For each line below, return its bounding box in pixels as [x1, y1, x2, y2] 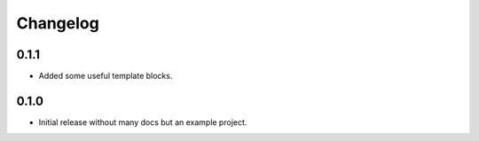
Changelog [16, 13, 99, 33]
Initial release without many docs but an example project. [38, 116, 247, 128]
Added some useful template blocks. [38, 71, 173, 82]
